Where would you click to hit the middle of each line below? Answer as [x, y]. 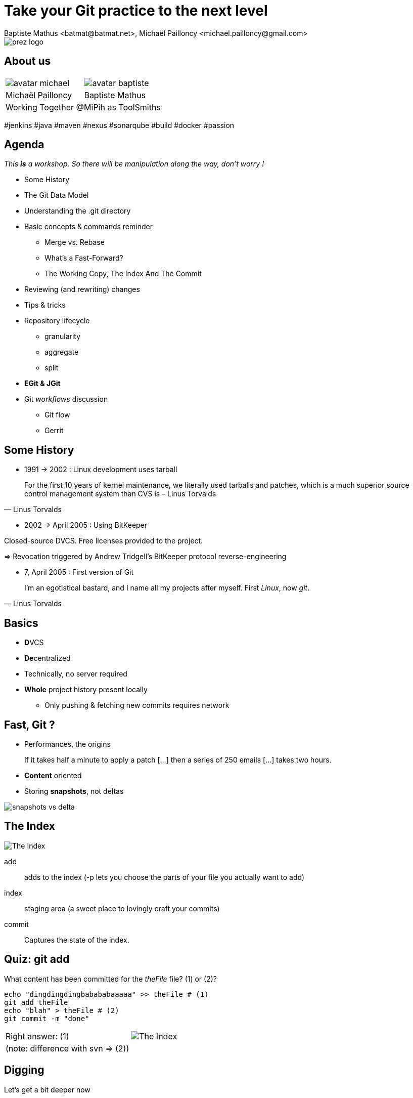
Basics [21, 623]
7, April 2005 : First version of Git [79, 572]
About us [28, 61]
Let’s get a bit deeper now [47, 1089]
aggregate [62, 352]
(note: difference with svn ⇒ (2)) [67, 1048]
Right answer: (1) [37, 1036]
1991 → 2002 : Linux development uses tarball [101, 470]
